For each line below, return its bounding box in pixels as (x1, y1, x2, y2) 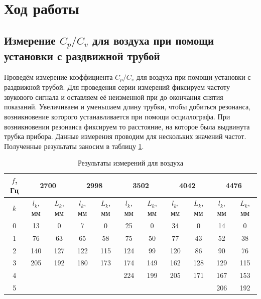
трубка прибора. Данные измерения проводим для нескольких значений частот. (4, 131, 246, 141)
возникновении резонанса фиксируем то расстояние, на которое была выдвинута (4, 121, 250, 131)
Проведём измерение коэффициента (4, 71, 113, 82)
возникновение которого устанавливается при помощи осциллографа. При (4, 111, 230, 121)
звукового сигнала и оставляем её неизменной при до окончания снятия (4, 91, 223, 102)
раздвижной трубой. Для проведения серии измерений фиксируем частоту (4, 82, 230, 92)
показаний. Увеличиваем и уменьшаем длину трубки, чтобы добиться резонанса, (4, 101, 251, 112)
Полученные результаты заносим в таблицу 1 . (4, 140, 144, 151)
